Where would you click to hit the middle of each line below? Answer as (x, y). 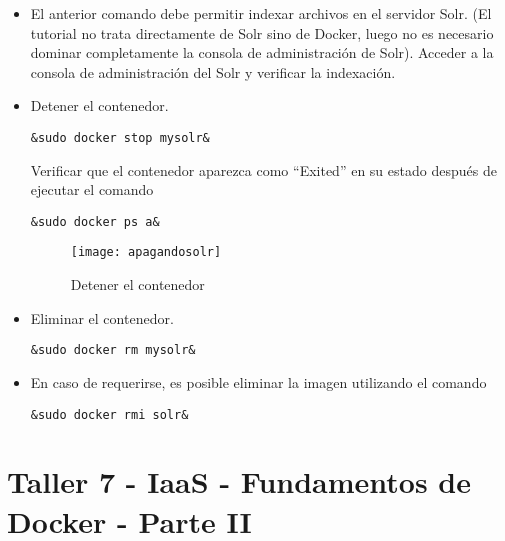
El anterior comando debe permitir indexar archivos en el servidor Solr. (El (261, 13)
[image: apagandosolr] (146, 252)
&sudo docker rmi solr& (109, 414)
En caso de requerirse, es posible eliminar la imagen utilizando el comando (258, 381)
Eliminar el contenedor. (102, 317)
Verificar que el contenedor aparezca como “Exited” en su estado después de (263, 169)
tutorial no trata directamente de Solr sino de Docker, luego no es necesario (262, 32)
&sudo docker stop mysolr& (120, 137)
